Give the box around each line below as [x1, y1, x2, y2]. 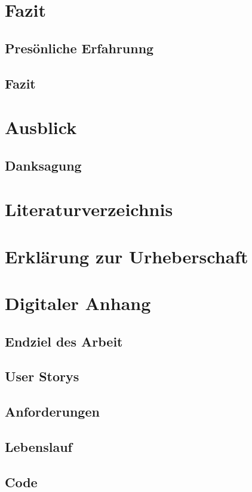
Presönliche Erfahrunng [5, 38, 154, 57]
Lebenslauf [5, 437, 72, 455]
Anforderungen [5, 402, 100, 421]
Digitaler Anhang [5, 291, 151, 315]
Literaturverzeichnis [5, 197, 173, 221]
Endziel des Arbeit [5, 332, 123, 350]
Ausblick [5, 115, 77, 139]
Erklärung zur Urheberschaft [5, 244, 248, 268]
